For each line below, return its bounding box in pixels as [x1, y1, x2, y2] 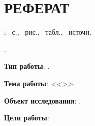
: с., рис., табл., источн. [4, 27, 91, 37]
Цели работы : [4, 112, 49, 123]
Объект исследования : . [4, 95, 81, 106]
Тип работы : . [4, 61, 50, 71]
